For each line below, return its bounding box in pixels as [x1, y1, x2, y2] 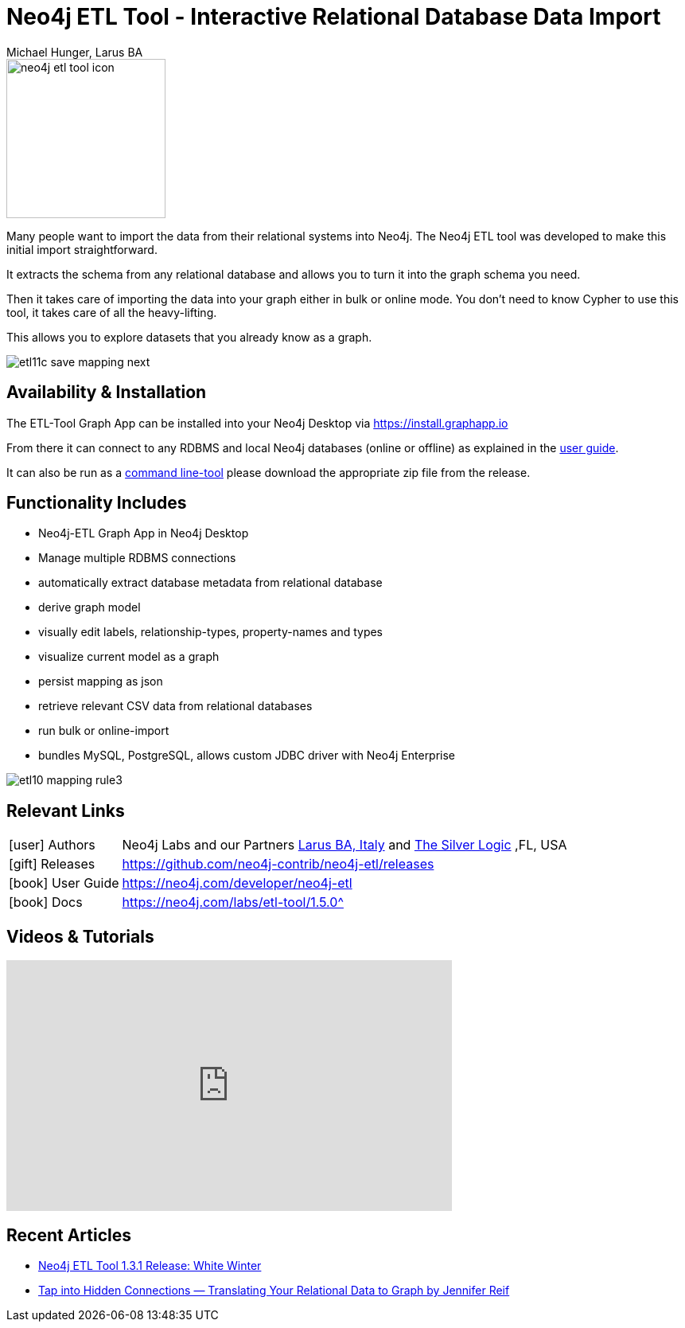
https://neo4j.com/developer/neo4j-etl [122, 875, 352, 892]
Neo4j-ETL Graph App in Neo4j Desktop [38, 526, 249, 541]
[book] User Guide [9, 875, 119, 892]
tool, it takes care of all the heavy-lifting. [6, 305, 217, 319]
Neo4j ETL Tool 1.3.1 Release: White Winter [38, 1258, 262, 1272]
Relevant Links [6, 800, 125, 821]
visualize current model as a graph [38, 650, 220, 664]
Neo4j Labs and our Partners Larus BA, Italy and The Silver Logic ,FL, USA [122, 837, 567, 853]
